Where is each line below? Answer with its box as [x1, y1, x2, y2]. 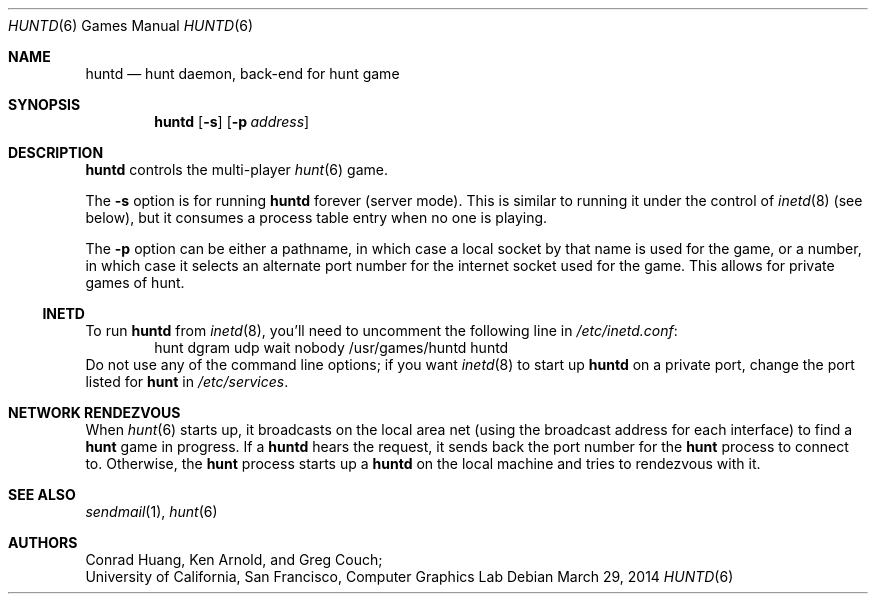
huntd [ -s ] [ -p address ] [154, 113, 310, 130]
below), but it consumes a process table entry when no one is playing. [85, 209, 548, 226]
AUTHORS [8, 534, 78, 551]
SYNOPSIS [8, 96, 81, 113]
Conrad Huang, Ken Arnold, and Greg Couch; [85, 551, 383, 568]
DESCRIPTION [8, 144, 104, 161]
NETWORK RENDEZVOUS [8, 404, 181, 421]
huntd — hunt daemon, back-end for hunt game [85, 65, 400, 82]
